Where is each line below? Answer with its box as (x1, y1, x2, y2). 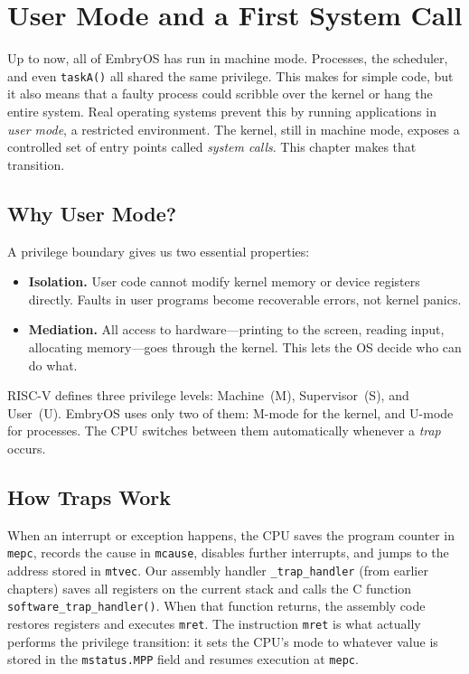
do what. (28, 355, 78, 374)
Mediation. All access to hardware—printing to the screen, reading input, (28, 320, 445, 339)
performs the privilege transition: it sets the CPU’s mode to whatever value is (7, 632, 438, 651)
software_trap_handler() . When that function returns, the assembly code (7, 596, 426, 615)
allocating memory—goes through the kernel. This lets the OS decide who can (28, 337, 462, 356)
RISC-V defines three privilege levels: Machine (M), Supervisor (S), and (7, 386, 409, 405)
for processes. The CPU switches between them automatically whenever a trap (7, 421, 441, 440)
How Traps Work (7, 482, 171, 510)
